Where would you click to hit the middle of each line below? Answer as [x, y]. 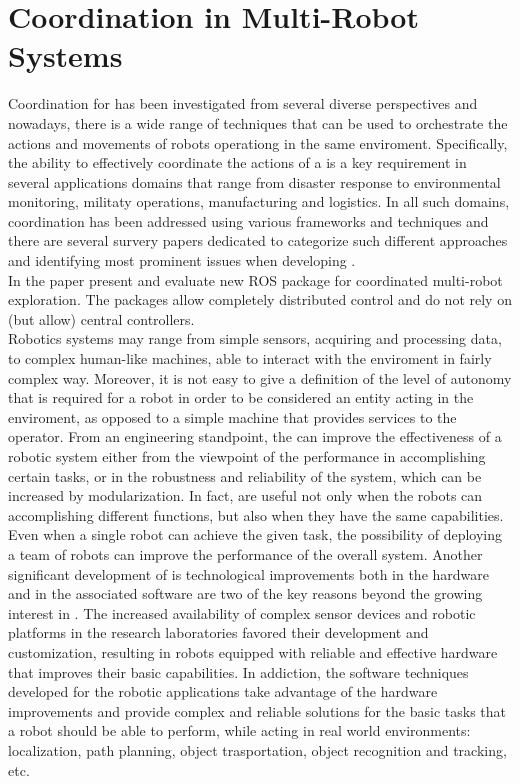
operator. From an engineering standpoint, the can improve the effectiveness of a [255, 436]
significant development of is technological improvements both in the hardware [249, 573]
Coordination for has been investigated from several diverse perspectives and [243, 103]
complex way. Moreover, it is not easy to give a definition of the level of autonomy [260, 377]
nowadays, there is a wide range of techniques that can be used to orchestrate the [258, 122]
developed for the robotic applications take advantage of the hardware [223, 691]
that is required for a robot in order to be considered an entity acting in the [241, 397]
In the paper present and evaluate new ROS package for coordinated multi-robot [255, 279]
